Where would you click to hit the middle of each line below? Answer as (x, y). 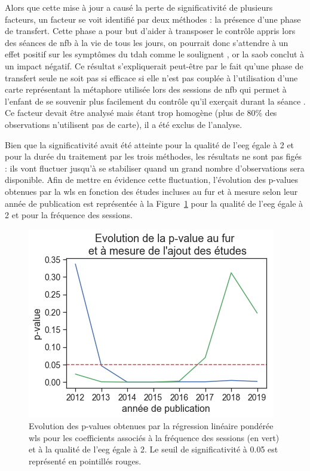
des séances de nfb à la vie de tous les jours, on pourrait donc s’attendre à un (147, 42)
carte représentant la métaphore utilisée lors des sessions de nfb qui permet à (146, 89)
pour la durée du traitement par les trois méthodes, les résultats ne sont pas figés (154, 156)
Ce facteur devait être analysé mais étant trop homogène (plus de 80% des (141, 113)
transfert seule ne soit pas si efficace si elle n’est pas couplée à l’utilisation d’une (151, 77)
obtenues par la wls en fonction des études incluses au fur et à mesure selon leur (151, 191)
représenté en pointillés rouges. (85, 461)
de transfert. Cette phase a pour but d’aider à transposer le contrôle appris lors (150, 31)
